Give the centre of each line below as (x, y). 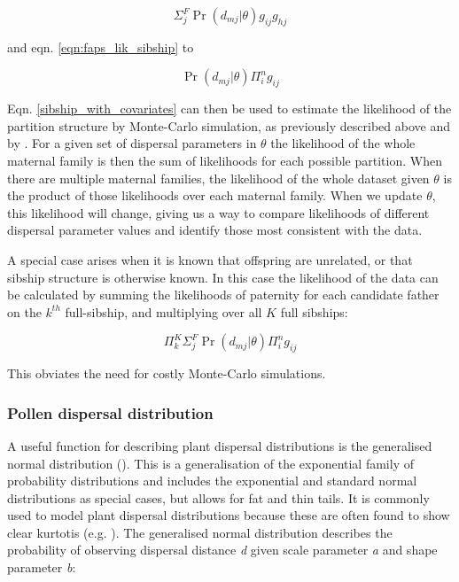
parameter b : (42, 567)
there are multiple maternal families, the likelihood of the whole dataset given (218, 178)
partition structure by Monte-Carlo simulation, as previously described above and (229, 125)
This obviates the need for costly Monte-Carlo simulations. (167, 373)
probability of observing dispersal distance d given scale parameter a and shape (222, 550)
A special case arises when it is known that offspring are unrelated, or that (210, 259)
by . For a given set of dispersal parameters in (132, 143)
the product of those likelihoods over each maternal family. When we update (215, 195)
